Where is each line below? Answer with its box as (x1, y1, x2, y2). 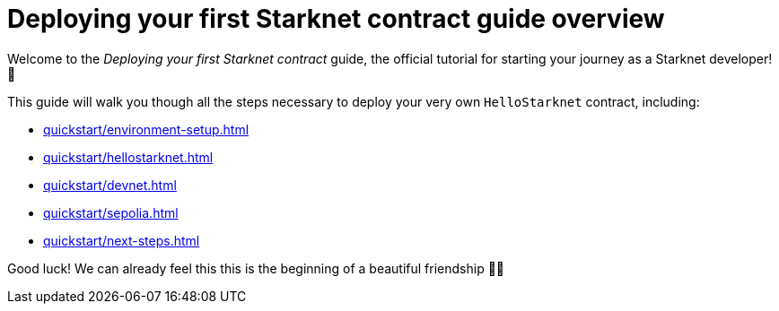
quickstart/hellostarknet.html (43, 149, 214, 165)
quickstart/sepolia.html (43, 204, 179, 220)
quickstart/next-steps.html (43, 232, 200, 248)
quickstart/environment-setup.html (43, 121, 249, 137)
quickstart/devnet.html (43, 177, 177, 193)
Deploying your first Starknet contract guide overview (7, 4, 665, 34)
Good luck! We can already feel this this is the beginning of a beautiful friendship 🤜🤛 (7, 260, 505, 276)
